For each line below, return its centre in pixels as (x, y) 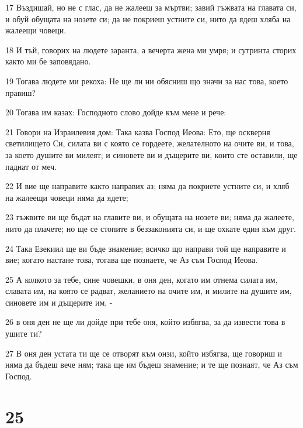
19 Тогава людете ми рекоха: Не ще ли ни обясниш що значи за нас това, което (147, 81)
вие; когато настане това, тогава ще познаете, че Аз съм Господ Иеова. (132, 260)
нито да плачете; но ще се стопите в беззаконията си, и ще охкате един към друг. (151, 228)
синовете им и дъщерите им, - (59, 302)
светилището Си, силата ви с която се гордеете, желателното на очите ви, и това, (150, 143)
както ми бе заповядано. (48, 61)
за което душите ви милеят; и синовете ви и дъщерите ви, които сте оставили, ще (151, 154)
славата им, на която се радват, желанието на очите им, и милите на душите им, (149, 291)
